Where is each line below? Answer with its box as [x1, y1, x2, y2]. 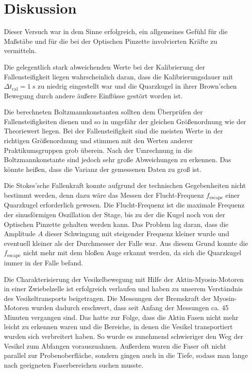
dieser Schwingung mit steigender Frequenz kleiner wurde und [45, 228, 230, 239]
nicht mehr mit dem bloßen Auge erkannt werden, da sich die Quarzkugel [23, 247, 242, 258]
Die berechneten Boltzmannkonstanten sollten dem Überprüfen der [4, 107, 203, 117]
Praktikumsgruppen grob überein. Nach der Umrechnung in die [4, 145, 193, 155]
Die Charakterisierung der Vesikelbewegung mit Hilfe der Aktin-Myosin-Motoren [4, 274, 244, 284]
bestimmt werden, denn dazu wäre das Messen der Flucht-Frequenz [4, 190, 204, 200]
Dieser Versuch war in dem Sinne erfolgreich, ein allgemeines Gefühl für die [4, 26, 228, 37]
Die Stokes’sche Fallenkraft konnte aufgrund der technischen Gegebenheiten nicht [4, 180, 246, 190]
